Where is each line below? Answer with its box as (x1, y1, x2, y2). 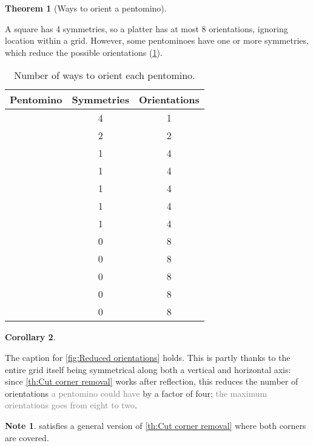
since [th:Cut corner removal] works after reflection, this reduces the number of (5, 375, 298, 388)
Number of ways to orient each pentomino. (14, 68, 195, 83)
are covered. (5, 431, 49, 444)
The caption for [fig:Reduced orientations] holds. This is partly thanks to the (5, 351, 291, 363)
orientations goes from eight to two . (5, 399, 138, 411)
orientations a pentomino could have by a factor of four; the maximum (5, 386, 268, 399)
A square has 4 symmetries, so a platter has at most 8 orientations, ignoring (5, 22, 288, 35)
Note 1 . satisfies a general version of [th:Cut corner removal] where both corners (5, 419, 306, 431)
